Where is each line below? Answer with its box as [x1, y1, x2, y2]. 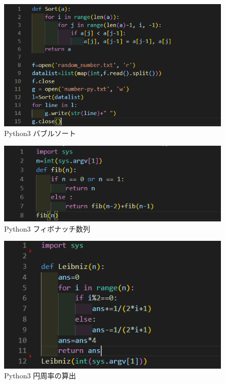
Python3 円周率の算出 [4, 370, 76, 381]
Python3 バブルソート [4, 128, 76, 139]
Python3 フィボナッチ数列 [4, 223, 91, 234]
